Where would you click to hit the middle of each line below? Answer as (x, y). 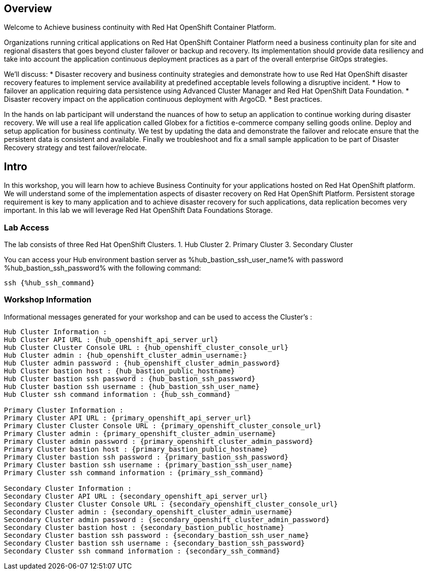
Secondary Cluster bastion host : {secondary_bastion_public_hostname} (144, 527)
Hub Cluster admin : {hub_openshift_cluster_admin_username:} (126, 355)
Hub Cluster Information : (56, 332)
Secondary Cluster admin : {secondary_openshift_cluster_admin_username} (148, 512)
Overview (28, 9)
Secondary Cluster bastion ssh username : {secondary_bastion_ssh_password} (155, 543)
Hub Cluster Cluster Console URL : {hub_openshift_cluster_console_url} (146, 347)
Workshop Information (48, 300)
